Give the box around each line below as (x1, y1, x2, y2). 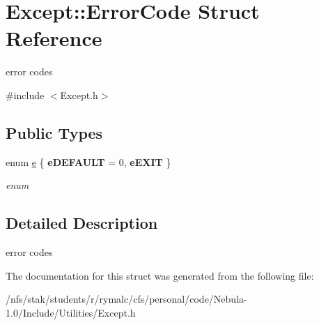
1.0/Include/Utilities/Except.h (6, 305, 136, 319)
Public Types (6, 121, 103, 143)
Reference (6, 24, 102, 52)
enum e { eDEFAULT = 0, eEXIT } (6, 154, 171, 169)
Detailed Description (6, 212, 158, 234)
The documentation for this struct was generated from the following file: (6, 268, 314, 282)
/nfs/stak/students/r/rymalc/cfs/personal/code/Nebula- (6, 292, 247, 306)
